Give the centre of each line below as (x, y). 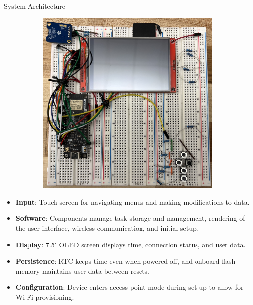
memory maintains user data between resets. (83, 270)
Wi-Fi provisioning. (45, 297)
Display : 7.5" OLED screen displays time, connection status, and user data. (130, 244)
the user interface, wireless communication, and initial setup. (107, 228)
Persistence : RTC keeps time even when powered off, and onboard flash (126, 261)
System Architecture (35, 6)
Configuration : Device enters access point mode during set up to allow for (129, 287)
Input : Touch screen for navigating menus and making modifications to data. (132, 201)
